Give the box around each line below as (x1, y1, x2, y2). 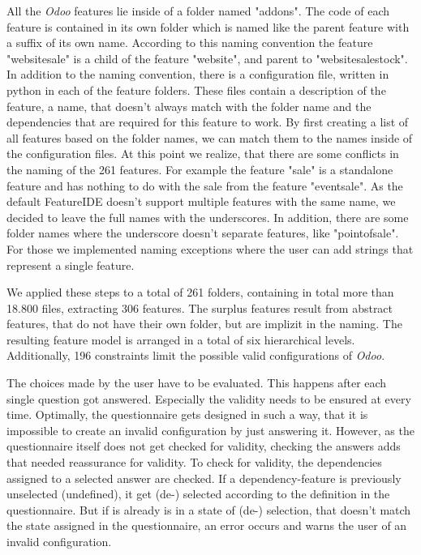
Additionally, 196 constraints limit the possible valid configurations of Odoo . (6, 347, 385, 364)
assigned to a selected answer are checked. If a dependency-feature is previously (6, 469, 402, 486)
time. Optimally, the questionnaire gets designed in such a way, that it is (6, 406, 368, 423)
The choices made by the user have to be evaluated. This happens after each (6, 374, 387, 391)
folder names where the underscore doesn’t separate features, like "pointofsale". (6, 224, 399, 241)
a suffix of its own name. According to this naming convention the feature (6, 34, 373, 51)
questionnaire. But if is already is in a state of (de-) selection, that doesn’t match (6, 501, 411, 518)
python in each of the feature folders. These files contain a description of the (6, 81, 386, 98)
